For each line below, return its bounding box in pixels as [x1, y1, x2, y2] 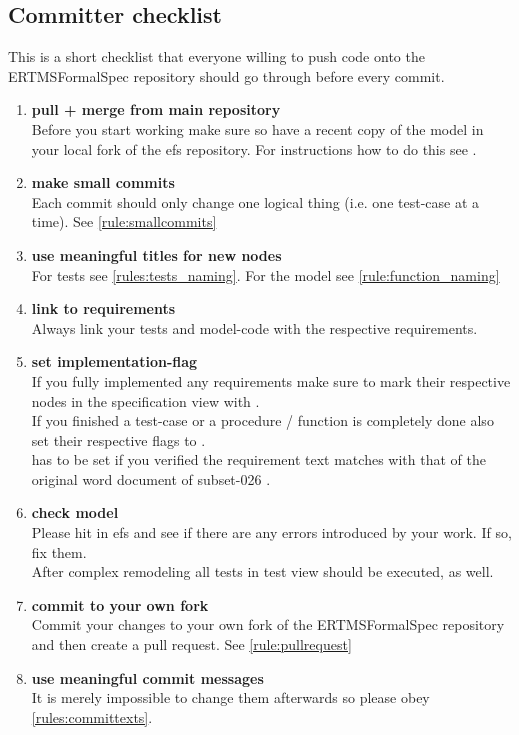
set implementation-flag [31, 351, 198, 372]
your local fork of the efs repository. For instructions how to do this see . [31, 138, 477, 159]
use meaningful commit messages [31, 667, 264, 688]
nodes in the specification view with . [31, 390, 260, 411]
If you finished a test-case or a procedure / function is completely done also [31, 410, 494, 431]
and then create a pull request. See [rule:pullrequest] [31, 634, 352, 655]
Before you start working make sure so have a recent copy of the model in [31, 118, 484, 139]
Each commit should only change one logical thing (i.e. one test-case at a [31, 191, 480, 212]
